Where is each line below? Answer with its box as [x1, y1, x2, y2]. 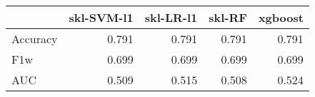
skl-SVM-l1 [69, 9, 134, 25]
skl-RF [209, 9, 247, 25]
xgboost [258, 9, 304, 25]
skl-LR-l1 [144, 9, 198, 25]
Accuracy [11, 30, 58, 47]
